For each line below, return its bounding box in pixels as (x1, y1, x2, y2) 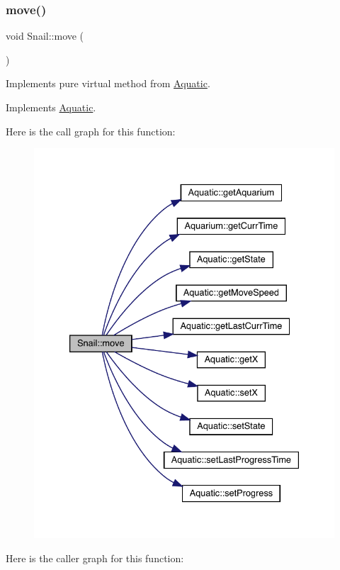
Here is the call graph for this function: (6, 123, 176, 138)
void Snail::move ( (6, 28, 84, 43)
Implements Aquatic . (6, 100, 96, 114)
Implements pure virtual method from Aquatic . (6, 76, 210, 91)
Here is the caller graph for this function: (6, 550, 184, 565)
